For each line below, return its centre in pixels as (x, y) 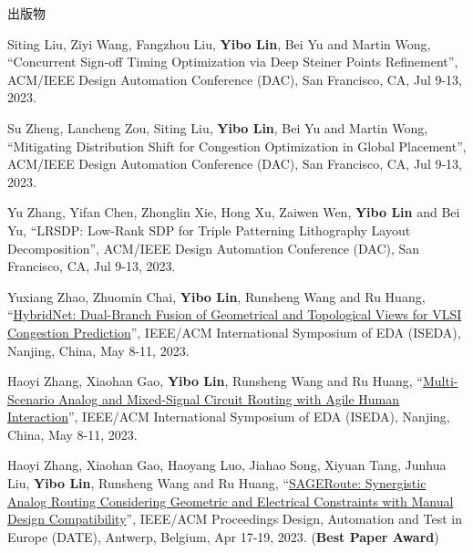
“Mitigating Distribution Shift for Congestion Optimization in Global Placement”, (237, 146)
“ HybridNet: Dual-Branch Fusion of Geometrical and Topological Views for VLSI (235, 314)
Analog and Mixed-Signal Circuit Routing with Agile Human (229, 398)
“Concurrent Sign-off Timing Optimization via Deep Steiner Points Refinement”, (233, 62)
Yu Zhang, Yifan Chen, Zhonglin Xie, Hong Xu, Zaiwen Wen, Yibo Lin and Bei (234, 212)
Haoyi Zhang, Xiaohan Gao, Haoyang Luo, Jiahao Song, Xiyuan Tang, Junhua (227, 465)
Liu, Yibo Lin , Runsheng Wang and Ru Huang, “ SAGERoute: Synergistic (217, 483)
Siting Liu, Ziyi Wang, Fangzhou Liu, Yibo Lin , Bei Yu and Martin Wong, (219, 43)
